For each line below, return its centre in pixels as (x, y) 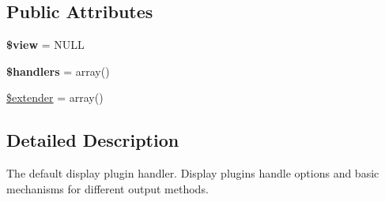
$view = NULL (45, 45)
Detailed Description (93, 140)
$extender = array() (55, 97)
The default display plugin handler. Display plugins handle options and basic (193, 173)
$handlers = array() (58, 71)
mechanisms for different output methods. (108, 188)
